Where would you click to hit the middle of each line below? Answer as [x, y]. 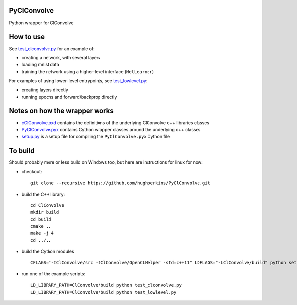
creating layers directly [45, 90]
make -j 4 [42, 233]
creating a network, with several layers [61, 57]
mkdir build [45, 212]
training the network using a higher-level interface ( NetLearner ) [88, 71]
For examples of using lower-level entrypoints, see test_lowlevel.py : [78, 80]
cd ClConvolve [47, 205]
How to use [27, 37]
